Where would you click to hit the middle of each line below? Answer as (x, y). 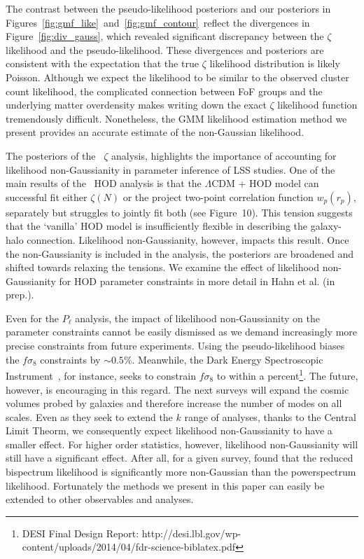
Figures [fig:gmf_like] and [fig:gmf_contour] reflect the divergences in (158, 22)
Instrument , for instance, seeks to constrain (101, 375)
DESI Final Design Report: (80, 533)
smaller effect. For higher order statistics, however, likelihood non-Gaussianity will (182, 444)
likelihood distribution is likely (275, 63)
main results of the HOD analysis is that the (104, 183)
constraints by (70, 359)
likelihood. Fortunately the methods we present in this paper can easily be (165, 485)
